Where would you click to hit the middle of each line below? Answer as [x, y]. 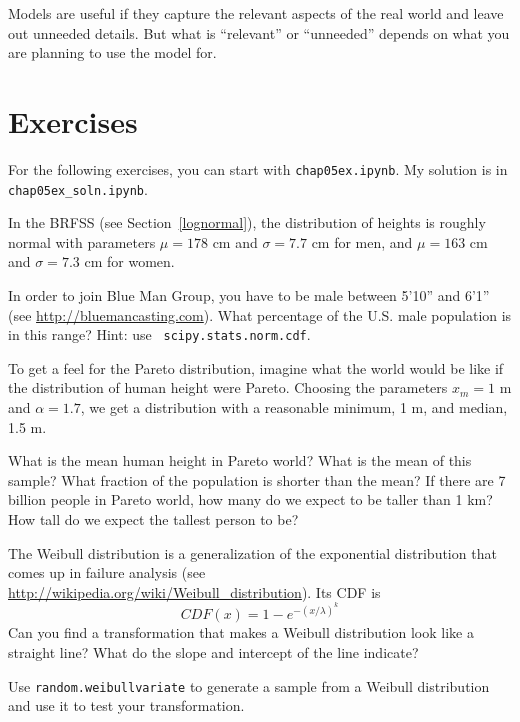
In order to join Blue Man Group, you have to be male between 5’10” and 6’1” [249, 295]
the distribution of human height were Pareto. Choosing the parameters [228, 387]
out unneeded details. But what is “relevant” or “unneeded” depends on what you [259, 32]
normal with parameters [82, 241]
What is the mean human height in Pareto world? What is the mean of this [240, 460]
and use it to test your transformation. [126, 705]
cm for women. [129, 261]
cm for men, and [362, 241]
